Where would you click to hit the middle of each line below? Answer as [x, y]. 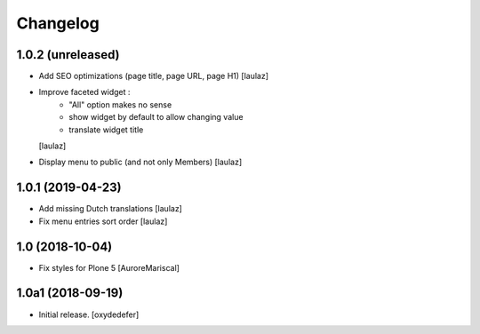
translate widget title [106, 130]
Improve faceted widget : [84, 92]
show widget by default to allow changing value [156, 117]
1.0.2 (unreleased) [68, 55]
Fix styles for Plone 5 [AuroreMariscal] [109, 267]
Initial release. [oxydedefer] [89, 314]
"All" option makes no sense [120, 104]
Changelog [58, 23]
